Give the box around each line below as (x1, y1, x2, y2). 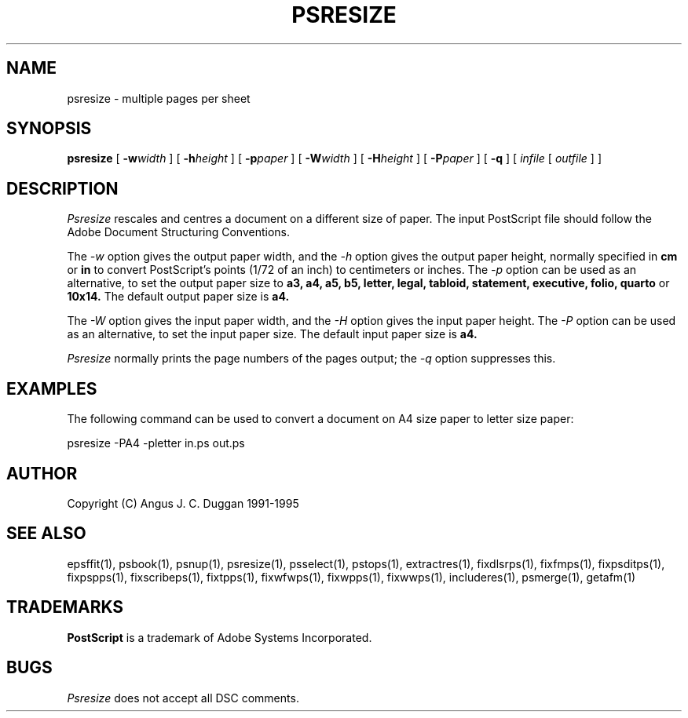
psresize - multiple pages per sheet (67, 91, 251, 105)
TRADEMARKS (6, 597, 124, 618)
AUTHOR (6, 463, 78, 483)
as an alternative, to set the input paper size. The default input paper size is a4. (67, 327, 478, 341)
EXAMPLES (6, 378, 97, 399)
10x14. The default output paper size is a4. (67, 290, 290, 304)
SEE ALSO (6, 523, 86, 544)
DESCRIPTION (6, 178, 119, 199)
